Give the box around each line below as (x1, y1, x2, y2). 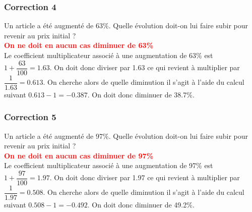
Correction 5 (4, 111, 56, 123)
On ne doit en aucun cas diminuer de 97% (4, 150, 154, 161)
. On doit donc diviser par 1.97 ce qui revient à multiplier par (49, 172, 240, 183)
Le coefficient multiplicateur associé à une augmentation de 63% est (4, 50, 213, 60)
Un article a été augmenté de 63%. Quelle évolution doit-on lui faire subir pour (4, 20, 248, 31)
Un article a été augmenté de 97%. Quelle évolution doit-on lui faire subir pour (4, 130, 248, 141)
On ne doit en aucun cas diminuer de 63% (4, 40, 154, 50)
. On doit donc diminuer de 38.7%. (87, 89, 195, 99)
